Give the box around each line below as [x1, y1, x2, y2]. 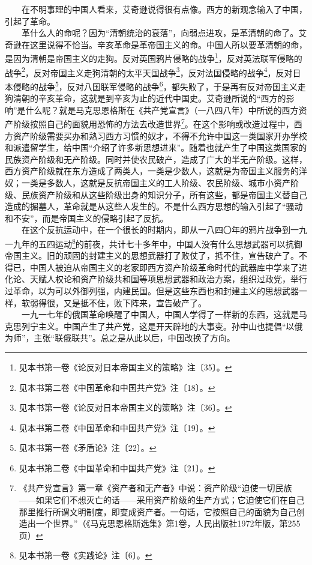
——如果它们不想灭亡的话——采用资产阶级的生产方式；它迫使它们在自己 [19, 494, 305, 506]
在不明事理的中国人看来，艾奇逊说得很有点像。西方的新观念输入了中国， [21, 3, 307, 15]
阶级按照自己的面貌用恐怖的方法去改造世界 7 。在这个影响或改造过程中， [13, 116, 294, 130]
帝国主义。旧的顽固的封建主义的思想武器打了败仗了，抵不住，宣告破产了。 [5, 249, 299, 262]
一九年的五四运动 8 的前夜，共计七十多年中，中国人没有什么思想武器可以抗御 [5, 235, 302, 250]
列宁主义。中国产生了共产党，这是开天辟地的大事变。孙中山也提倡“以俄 [21, 319, 303, 332]
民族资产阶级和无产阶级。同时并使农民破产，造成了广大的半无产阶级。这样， [5, 153, 307, 165]
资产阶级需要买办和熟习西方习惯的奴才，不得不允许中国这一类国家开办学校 [13, 129, 307, 142]
